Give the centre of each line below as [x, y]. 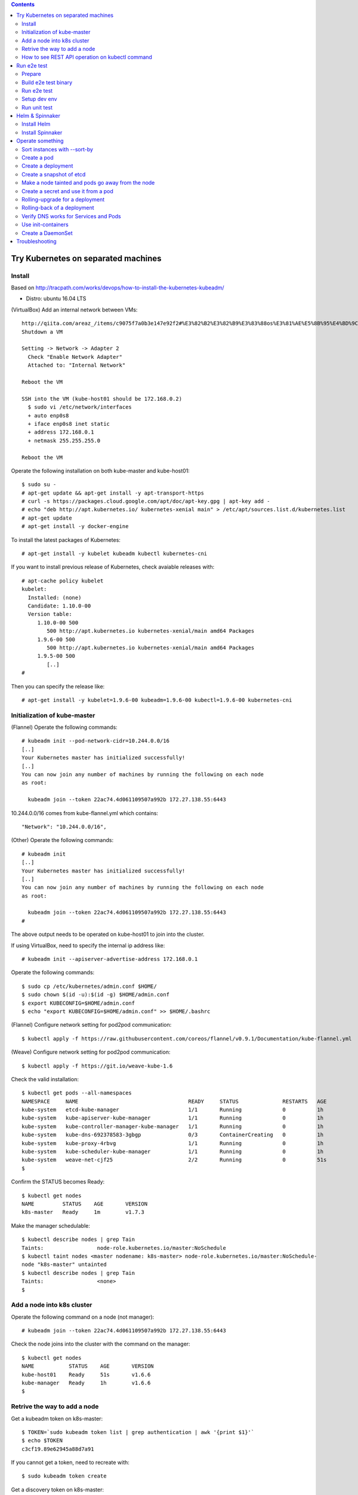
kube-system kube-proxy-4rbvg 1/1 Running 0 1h [173, 1143]
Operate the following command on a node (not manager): [83, 1317]
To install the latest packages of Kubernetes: [66, 540]
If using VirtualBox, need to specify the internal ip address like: [88, 945]
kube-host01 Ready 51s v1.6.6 [86, 1375]
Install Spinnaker [42, 132]
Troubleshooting [36, 241]
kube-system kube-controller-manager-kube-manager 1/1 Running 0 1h [173, 1126]
